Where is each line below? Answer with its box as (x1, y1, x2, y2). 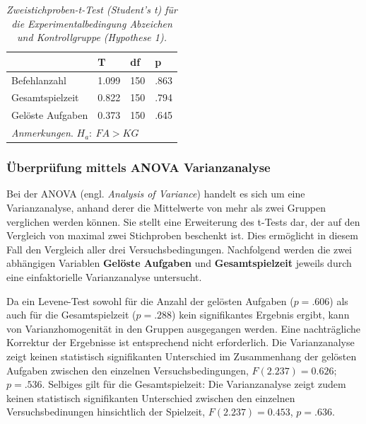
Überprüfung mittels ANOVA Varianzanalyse (6, 159, 271, 176)
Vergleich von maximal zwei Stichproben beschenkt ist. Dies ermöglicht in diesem (6, 228, 358, 243)
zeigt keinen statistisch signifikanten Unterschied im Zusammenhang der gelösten (6, 349, 357, 363)
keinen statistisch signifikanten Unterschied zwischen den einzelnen (6, 390, 295, 405)
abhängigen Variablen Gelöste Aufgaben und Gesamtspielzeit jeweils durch (6, 256, 352, 270)
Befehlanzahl (11, 72, 66, 87)
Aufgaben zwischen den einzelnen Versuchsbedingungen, (6, 362, 249, 377)
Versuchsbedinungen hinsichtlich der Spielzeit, (6, 404, 206, 419)
